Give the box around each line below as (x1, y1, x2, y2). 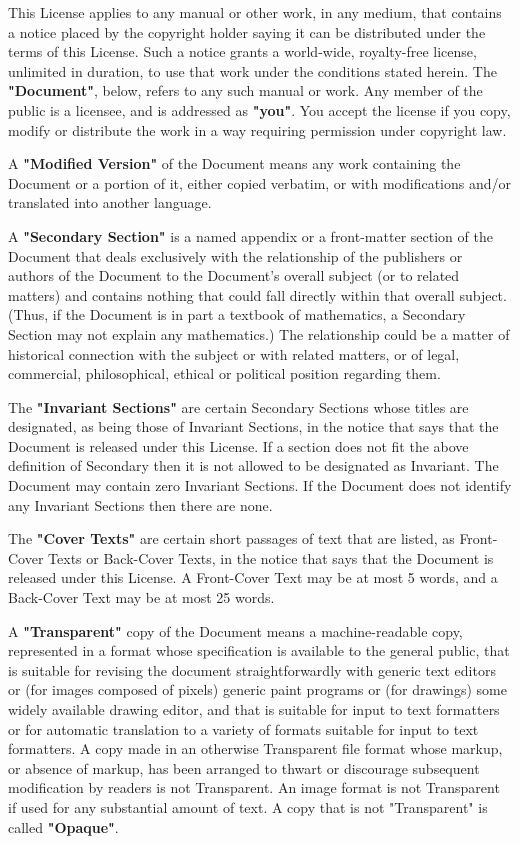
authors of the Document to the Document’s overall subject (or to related (8, 265, 460, 286)
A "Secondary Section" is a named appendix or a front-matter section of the (8, 225, 493, 246)
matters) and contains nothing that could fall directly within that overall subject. (8, 284, 507, 305)
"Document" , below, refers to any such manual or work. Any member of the (8, 80, 483, 101)
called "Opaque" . (8, 816, 119, 837)
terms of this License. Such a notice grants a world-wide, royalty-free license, (8, 41, 477, 62)
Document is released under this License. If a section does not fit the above (8, 435, 469, 456)
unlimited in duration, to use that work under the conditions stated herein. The (8, 60, 497, 81)
